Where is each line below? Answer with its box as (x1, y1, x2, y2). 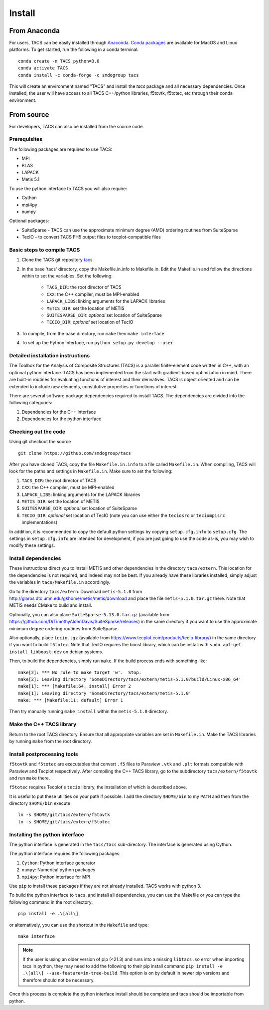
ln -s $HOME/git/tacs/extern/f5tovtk (18, 812, 111, 818)
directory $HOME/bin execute (9, 800, 71, 806)
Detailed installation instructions (9, 352, 90, 359)
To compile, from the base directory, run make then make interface (21, 330, 164, 336)
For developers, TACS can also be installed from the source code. (9, 123, 144, 129)
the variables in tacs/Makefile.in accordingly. (9, 579, 111, 585)
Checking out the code (9, 428, 66, 435)
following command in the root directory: (9, 899, 93, 905)
